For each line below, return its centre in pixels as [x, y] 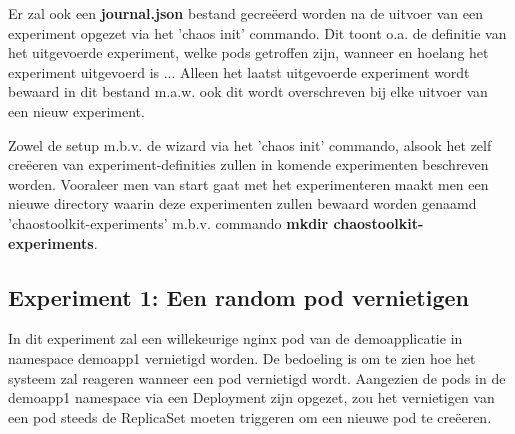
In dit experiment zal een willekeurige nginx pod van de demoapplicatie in [235, 338]
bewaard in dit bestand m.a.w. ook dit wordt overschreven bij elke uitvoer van [248, 91]
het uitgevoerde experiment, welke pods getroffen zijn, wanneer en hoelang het [248, 52]
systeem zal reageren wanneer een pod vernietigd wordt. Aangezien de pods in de [257, 377]
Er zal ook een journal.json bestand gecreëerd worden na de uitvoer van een [245, 13]
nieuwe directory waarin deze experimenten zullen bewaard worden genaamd [242, 203]
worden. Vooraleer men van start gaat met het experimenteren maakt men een [248, 183]
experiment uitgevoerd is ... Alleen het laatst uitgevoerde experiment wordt [239, 71]
